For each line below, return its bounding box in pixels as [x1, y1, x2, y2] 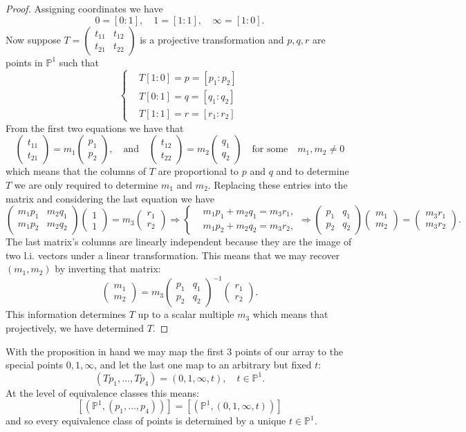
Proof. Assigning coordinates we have [6, 1, 163, 15]
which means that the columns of [6, 164, 147, 178]
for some [252, 144, 288, 155]
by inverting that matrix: [55, 261, 161, 276]
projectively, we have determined [6, 321, 144, 335]
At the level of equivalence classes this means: [6, 385, 199, 400]
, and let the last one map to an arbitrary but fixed [94, 357, 312, 372]
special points [6, 357, 63, 372]
